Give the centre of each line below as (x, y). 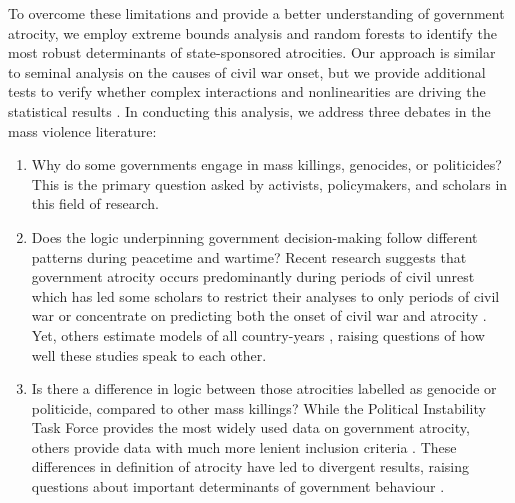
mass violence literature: (82, 130)
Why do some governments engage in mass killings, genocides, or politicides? (266, 164)
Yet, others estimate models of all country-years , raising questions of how (258, 334)
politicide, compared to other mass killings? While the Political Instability (258, 407)
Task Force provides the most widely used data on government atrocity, (250, 427)
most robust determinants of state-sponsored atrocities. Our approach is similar (252, 52)
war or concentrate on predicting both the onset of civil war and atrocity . (259, 315)
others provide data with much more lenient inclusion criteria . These (244, 446)
